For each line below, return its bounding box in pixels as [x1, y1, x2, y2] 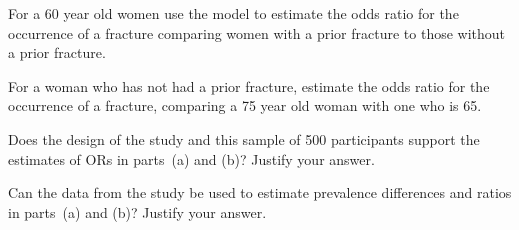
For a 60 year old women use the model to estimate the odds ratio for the [8, 3, 459, 23]
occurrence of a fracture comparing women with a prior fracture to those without [8, 22, 506, 43]
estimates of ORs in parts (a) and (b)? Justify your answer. [8, 148, 375, 169]
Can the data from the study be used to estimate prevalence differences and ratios [8, 182, 512, 203]
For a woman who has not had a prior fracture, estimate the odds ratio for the [8, 75, 490, 96]
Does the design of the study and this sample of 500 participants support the [8, 128, 480, 149]
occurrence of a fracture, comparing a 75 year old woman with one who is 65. [8, 95, 482, 116]
